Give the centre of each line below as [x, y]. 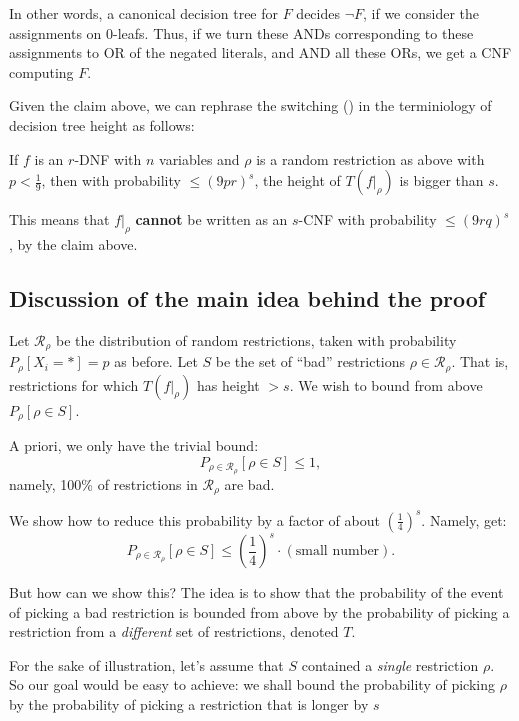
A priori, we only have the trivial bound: [134, 445]
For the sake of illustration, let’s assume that [146, 664]
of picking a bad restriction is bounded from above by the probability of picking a [259, 611]
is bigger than [441, 180]
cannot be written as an [211, 219]
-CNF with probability [367, 219]
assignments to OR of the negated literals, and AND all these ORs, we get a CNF [260, 52]
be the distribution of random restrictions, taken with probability [256, 339]
